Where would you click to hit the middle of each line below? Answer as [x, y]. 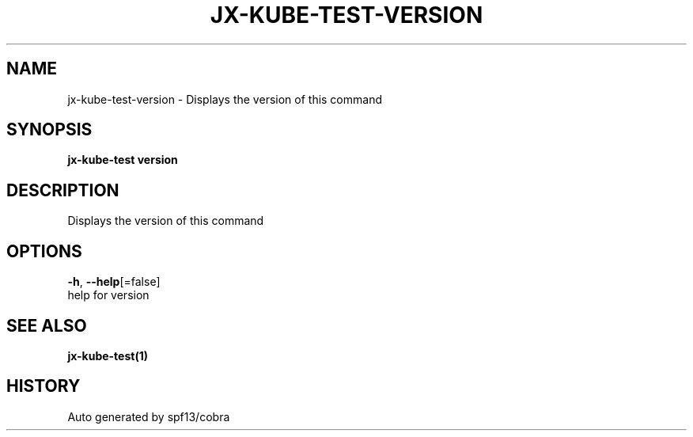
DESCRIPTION [63, 190]
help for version [108, 295]
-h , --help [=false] [114, 282]
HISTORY [44, 386]
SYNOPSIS [49, 130]
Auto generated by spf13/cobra [149, 416]
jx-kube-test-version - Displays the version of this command [225, 99]
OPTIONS [44, 251]
